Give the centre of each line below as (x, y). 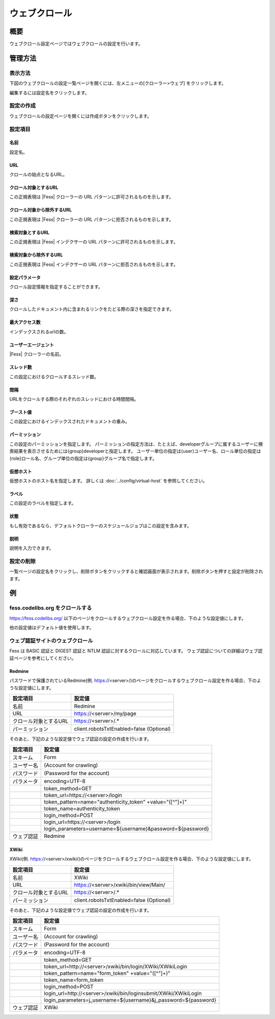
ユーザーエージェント (32, 345)
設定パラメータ (25, 277)
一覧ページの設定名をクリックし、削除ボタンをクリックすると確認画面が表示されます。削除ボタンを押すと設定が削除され (136, 571)
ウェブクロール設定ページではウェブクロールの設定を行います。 (76, 44)
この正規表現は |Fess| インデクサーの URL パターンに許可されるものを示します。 (94, 242)
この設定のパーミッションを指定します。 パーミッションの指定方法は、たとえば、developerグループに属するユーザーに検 (136, 444)
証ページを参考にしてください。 (43, 658)
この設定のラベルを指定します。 (43, 503)
